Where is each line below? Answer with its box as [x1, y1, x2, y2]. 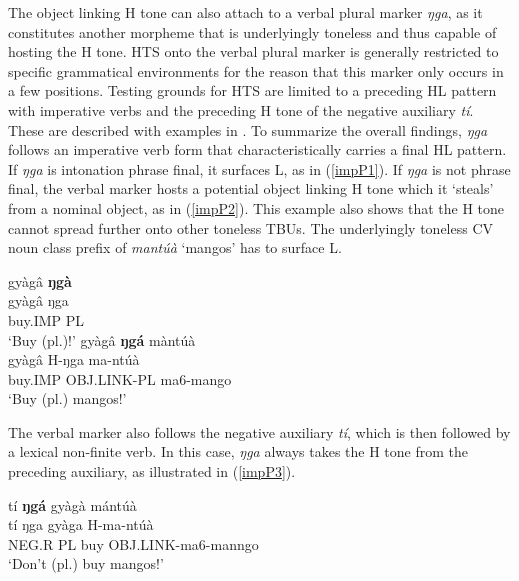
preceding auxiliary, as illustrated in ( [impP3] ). [8, 461, 296, 482]
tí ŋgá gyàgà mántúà [8, 494, 137, 515]
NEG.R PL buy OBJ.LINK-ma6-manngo [8, 533, 259, 554]
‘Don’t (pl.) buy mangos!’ [8, 553, 164, 574]
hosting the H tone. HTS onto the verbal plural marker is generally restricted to [8, 41, 499, 62]
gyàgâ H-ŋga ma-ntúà [8, 349, 140, 370]
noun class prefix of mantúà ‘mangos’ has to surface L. [8, 237, 342, 258]
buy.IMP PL [8, 309, 85, 330]
